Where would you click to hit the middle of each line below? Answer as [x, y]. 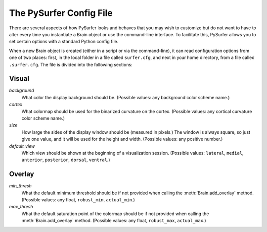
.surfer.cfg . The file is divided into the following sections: [71, 64]
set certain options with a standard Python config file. [64, 42]
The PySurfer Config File [61, 13]
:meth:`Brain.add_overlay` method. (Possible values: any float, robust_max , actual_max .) [114, 221]
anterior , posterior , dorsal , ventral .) [66, 160]
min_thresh [20, 186]
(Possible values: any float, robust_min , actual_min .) [78, 200]
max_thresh [21, 207]
